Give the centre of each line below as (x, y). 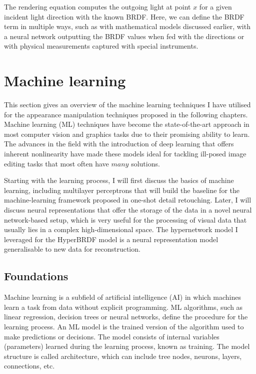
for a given (215, 7)
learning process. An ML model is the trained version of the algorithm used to (124, 326)
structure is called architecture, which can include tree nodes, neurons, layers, (123, 356)
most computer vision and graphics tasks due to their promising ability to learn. (127, 134)
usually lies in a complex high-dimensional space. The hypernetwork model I (121, 229)
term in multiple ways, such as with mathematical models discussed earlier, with (127, 26)
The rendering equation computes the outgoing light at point (97, 7)
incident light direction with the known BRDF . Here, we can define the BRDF (124, 16)
